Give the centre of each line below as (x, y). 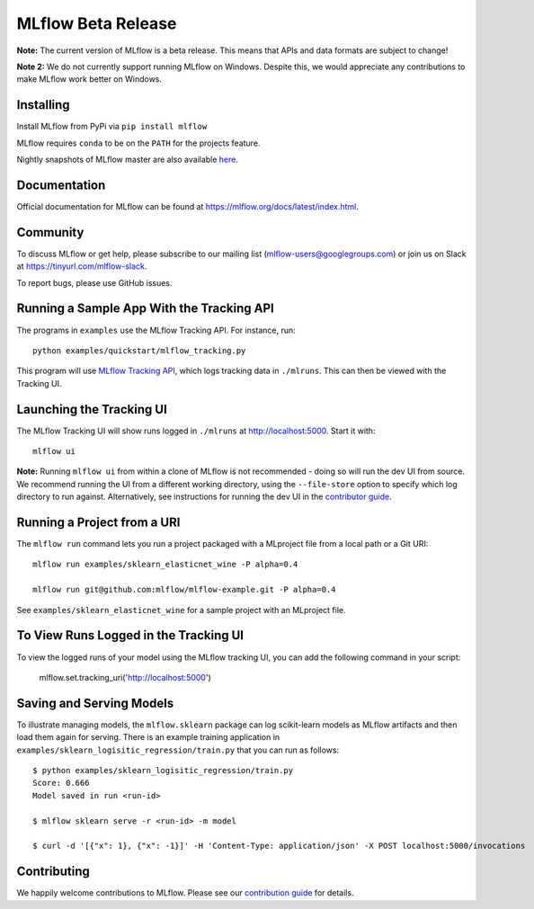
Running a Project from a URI (98, 522)
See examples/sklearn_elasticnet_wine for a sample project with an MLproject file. (181, 610)
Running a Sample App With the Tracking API (145, 309)
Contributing (53, 872)
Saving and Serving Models (95, 703)
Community (50, 232)
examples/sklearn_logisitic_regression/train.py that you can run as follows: (178, 750)
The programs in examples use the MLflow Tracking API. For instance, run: (156, 330)
